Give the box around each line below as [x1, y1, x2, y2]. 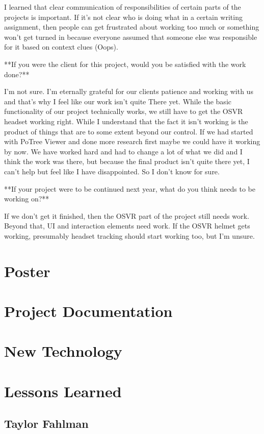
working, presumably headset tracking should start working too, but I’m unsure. [4, 230, 255, 241]
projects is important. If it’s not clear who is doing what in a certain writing [4, 11, 243, 22]
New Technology [4, 340, 122, 361]
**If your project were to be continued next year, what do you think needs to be [4, 183, 255, 194]
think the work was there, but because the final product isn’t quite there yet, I [4, 156, 250, 167]
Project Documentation [4, 301, 173, 322]
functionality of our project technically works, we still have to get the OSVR [4, 106, 243, 117]
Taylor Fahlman [4, 416, 89, 431]
